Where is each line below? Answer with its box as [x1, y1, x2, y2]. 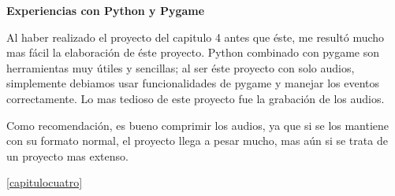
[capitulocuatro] [6, 174, 83, 190]
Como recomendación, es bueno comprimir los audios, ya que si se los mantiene [6, 116, 389, 133]
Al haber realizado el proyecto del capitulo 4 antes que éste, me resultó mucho [6, 28, 385, 45]
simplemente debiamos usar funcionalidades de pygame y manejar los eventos [6, 75, 380, 91]
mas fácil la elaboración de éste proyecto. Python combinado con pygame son [6, 44, 379, 61]
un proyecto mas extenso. [6, 147, 129, 164]
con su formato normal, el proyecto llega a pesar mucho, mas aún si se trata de [6, 132, 388, 149]
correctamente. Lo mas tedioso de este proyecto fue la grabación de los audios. [6, 90, 385, 106]
